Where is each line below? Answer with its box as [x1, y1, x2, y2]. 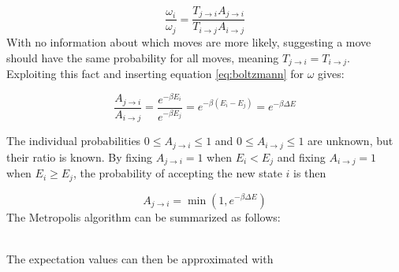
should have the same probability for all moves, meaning [6, 49, 279, 65]
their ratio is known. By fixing [6, 148, 153, 165]
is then [293, 165, 326, 181]
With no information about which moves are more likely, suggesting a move [6, 33, 371, 50]
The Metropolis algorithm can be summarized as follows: [6, 208, 281, 225]
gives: [318, 65, 345, 81]
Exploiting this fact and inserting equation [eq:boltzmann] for [6, 65, 304, 81]
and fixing [277, 148, 326, 165]
